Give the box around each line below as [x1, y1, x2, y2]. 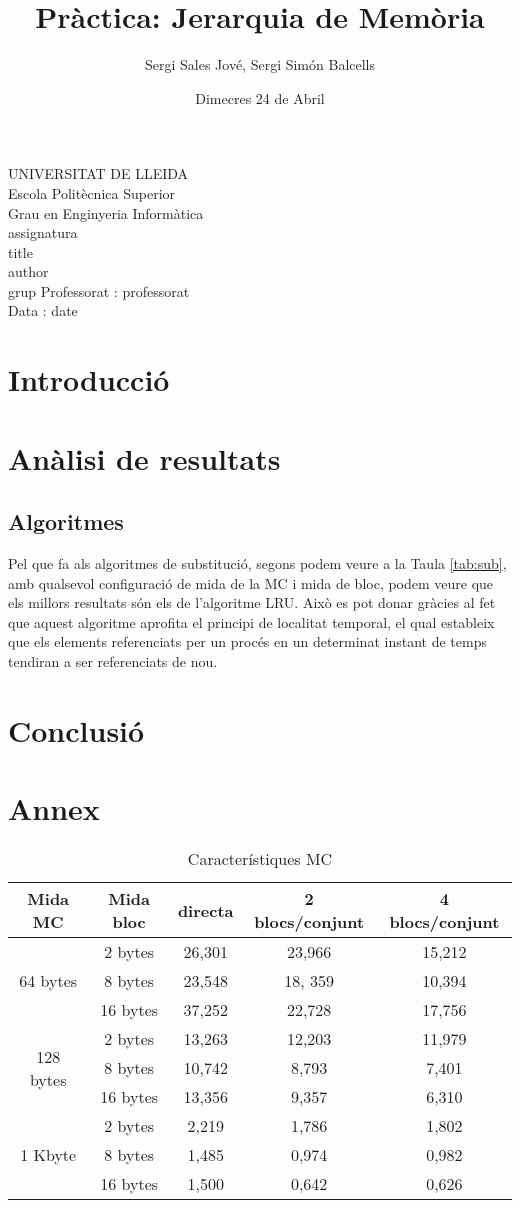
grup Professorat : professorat [8, 280, 190, 301]
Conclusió [8, 709, 145, 750]
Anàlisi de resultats [8, 437, 281, 478]
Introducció [8, 359, 170, 400]
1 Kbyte [20, 1143, 77, 1167]
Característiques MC [187, 847, 333, 871]
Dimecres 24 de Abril [195, 87, 325, 108]
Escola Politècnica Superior [8, 182, 176, 203]
